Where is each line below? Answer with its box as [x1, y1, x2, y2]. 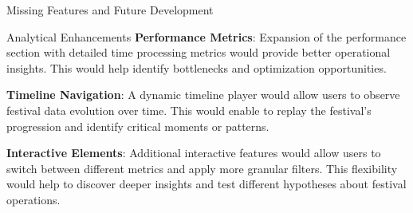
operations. [6, 191, 61, 207]
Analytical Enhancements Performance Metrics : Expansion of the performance [6, 28, 407, 45]
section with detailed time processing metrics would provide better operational [6, 44, 391, 61]
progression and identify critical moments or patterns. [6, 117, 269, 134]
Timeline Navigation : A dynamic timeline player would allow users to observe [6, 86, 400, 103]
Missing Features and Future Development [6, 2, 214, 18]
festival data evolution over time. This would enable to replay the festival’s [6, 101, 372, 118]
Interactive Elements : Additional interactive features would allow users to [6, 144, 381, 161]
